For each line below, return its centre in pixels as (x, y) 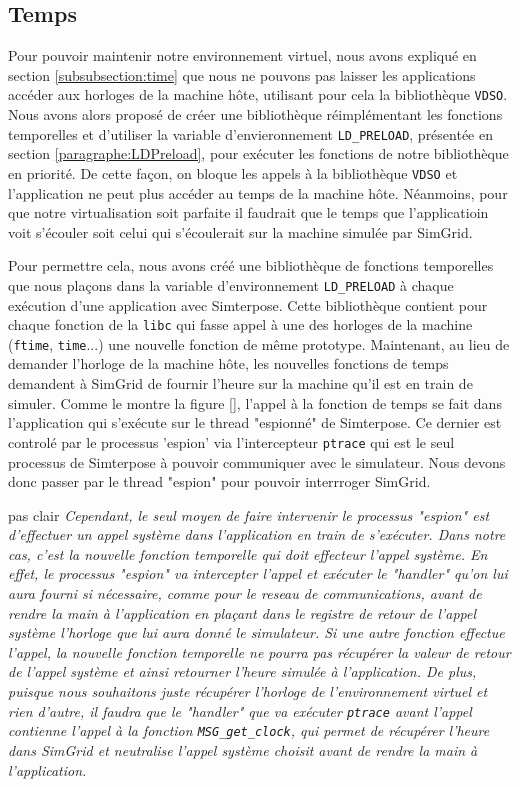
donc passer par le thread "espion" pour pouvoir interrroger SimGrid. (219, 481)
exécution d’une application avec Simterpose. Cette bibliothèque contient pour (248, 304)
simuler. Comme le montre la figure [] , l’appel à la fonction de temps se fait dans (255, 402)
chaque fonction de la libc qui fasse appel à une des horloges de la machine (240, 324)
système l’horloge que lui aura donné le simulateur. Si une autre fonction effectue (256, 632)
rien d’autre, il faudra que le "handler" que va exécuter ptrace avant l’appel (240, 710)
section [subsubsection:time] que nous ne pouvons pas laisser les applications (242, 74)
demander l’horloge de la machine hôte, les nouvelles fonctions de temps (228, 363)
